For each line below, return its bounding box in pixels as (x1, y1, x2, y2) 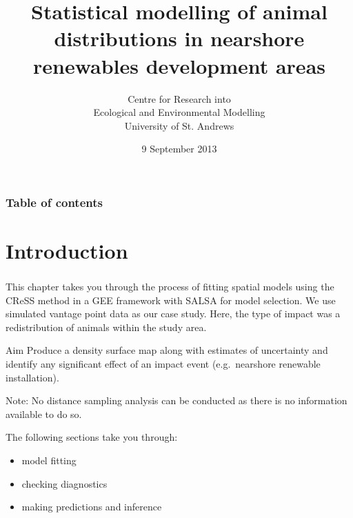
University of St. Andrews (124, 118, 234, 132)
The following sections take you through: (6, 430, 178, 444)
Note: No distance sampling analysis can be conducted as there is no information (6, 393, 347, 408)
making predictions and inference (21, 499, 162, 514)
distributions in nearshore (54, 24, 305, 52)
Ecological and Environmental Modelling (93, 105, 265, 119)
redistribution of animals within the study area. (6, 319, 207, 334)
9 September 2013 (141, 141, 217, 156)
